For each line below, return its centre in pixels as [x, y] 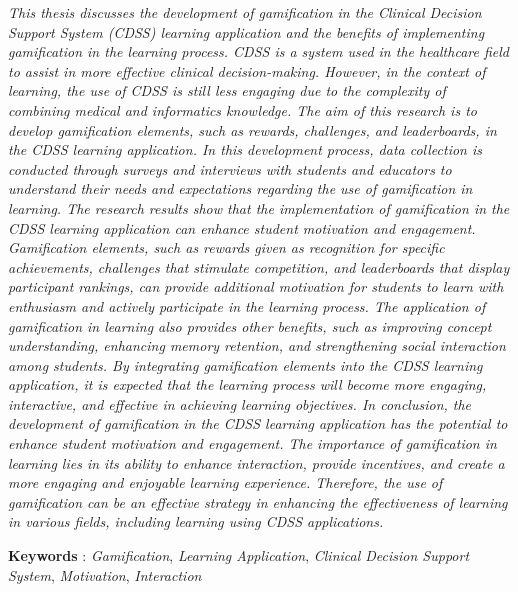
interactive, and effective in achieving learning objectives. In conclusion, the [240, 403]
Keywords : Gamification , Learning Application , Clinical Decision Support [239, 555]
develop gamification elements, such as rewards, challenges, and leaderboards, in [252, 129]
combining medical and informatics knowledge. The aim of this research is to [242, 109]
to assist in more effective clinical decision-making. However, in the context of [247, 70]
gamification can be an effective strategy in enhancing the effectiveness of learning [258, 501]
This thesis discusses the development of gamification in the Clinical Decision [245, 12]
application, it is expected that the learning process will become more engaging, [247, 384]
